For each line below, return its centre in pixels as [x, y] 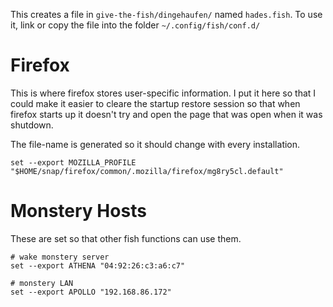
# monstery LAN [42, 283]
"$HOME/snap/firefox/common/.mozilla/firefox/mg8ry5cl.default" [147, 171]
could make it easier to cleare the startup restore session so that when [155, 103]
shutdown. [32, 125]
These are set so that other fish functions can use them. [126, 238]
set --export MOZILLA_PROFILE [73, 162]
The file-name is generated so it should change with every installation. [155, 144]
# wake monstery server [60, 257]
